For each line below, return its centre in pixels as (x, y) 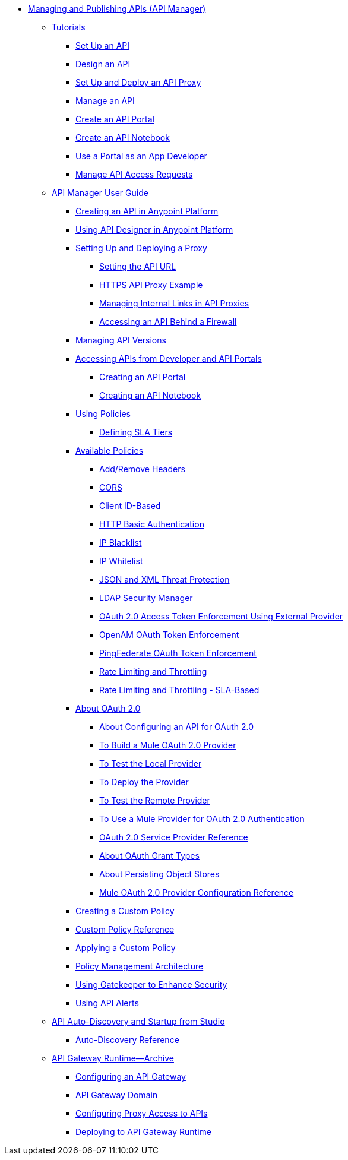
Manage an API (105, 101)
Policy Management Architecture (140, 966)
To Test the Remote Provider (155, 800)
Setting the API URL (138, 266)
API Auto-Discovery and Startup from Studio (138, 1021)
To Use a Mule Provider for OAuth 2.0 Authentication (202, 819)
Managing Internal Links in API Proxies (174, 303)
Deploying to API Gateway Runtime (144, 1132)
